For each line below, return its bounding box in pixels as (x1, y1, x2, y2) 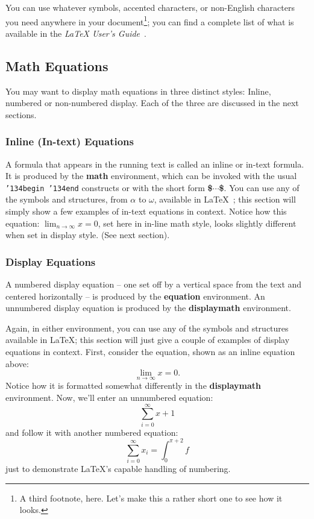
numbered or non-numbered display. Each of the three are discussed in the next (5, 96, 299, 109)
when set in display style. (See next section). (5, 228, 170, 241)
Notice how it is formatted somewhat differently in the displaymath (5, 379, 262, 392)
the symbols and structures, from (5, 193, 128, 206)
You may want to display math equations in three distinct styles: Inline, (5, 84, 271, 97)
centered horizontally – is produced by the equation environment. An (5, 289, 265, 302)
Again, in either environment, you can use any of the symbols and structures (5, 321, 289, 334)
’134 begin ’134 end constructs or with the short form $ (5, 181, 213, 193)
